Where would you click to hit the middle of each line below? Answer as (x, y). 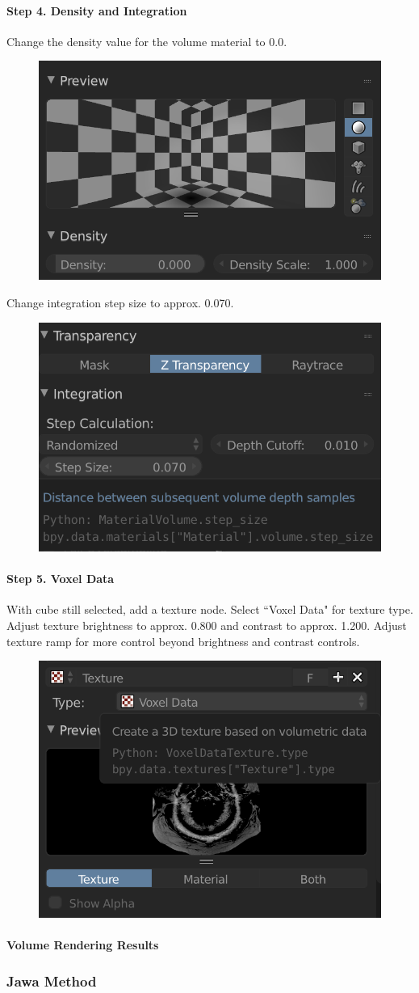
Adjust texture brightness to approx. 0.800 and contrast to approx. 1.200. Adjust (207, 625)
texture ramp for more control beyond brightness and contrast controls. (183, 641)
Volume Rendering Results (83, 945)
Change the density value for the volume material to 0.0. (147, 41)
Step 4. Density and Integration (97, 10)
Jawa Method (52, 980)
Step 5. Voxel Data (61, 579)
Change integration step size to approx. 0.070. (120, 302)
